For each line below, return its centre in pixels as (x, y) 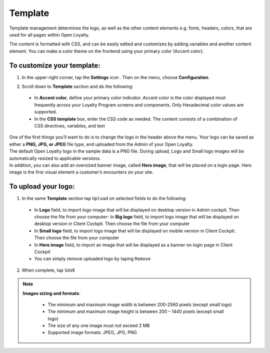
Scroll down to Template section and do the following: (77, 86)
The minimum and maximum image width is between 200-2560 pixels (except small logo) (140, 304)
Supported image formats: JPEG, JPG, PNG (92, 332)
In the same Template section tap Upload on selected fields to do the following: (104, 198)
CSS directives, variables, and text (69, 125)
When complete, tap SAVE (48, 270)
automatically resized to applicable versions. (55, 158)
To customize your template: (55, 65)
